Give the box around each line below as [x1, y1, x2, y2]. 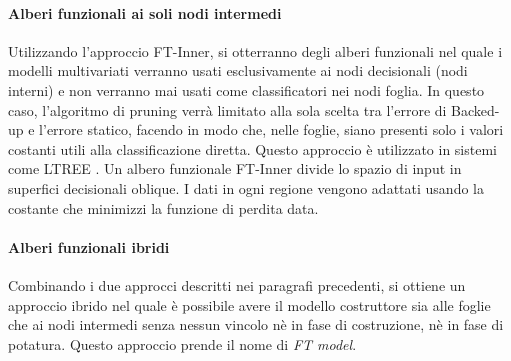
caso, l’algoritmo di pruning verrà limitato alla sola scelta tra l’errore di [8, 99, 447, 120]
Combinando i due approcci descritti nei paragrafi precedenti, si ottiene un [8, 274, 466, 295]
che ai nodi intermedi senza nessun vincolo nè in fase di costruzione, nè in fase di [8, 314, 504, 335]
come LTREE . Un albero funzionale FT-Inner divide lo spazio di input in [8, 158, 462, 179]
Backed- [451, 99, 500, 120]
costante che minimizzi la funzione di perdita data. [8, 197, 319, 218]
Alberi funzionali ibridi [8, 236, 170, 257]
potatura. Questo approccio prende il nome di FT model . [8, 333, 357, 354]
